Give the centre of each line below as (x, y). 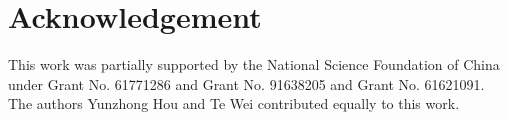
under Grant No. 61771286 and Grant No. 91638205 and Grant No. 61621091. (246, 83)
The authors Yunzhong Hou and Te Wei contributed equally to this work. (234, 103)
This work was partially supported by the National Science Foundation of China (254, 64)
